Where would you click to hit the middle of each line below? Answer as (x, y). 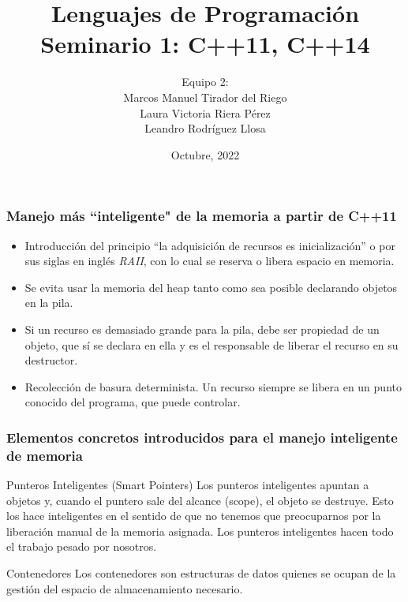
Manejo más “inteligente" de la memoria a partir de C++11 (202, 216)
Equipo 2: (205, 82)
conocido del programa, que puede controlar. (133, 402)
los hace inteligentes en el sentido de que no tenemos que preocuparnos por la (194, 516)
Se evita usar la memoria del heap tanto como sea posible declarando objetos (211, 287)
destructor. (51, 360)
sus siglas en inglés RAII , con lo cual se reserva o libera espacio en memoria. (210, 261)
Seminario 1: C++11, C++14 (205, 44)
